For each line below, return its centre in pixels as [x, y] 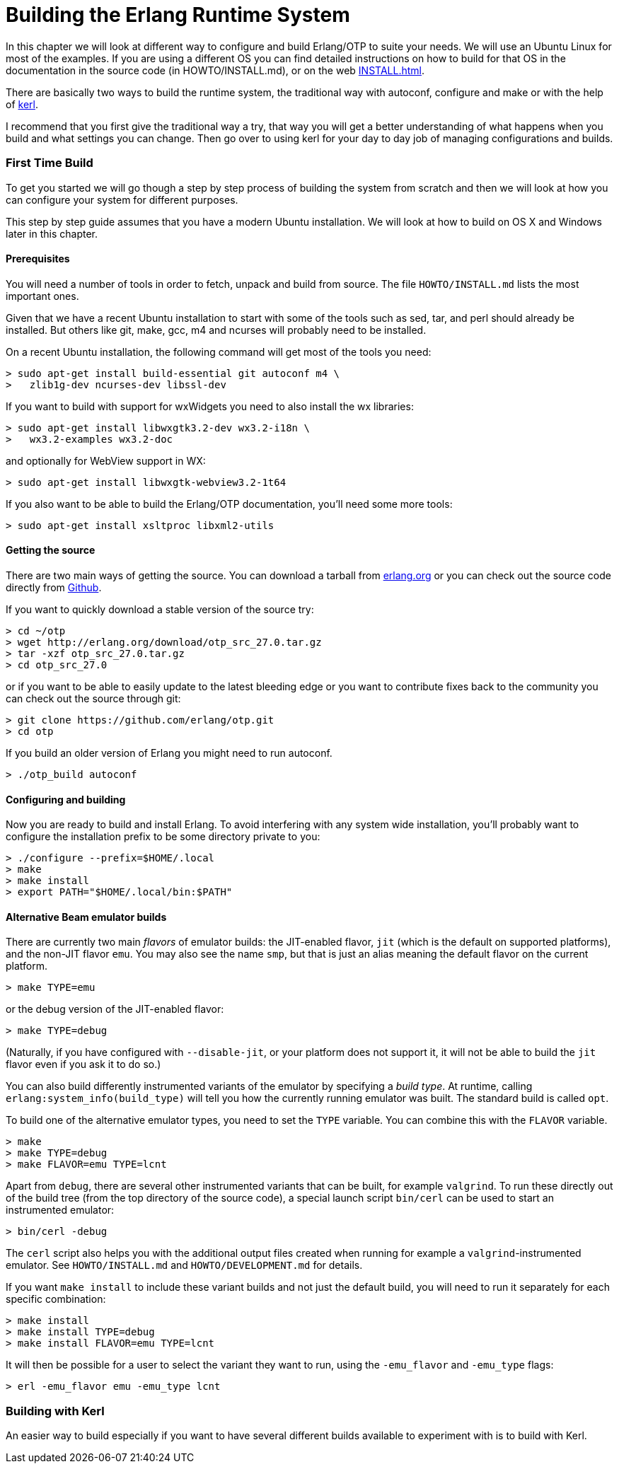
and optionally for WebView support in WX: [106, 460]
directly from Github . [54, 587]
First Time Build [50, 163]
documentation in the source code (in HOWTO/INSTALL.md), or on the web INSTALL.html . [215, 70]
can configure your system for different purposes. [122, 199]
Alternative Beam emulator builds [86, 917]
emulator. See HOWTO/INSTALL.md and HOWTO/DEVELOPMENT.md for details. [184, 1265]
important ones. [42, 296]
